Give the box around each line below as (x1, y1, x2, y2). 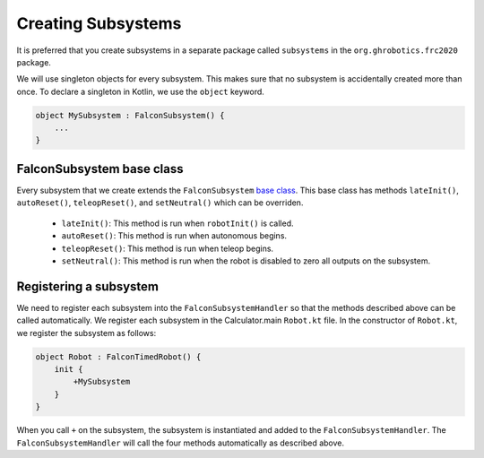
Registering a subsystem (16, 279, 159, 294)
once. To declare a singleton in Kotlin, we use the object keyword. (16, 86, 264, 97)
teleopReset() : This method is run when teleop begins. (61, 243, 273, 254)
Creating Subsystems (16, 13, 182, 33)
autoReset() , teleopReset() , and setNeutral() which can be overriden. (16, 197, 304, 208)
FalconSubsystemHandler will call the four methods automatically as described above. (16, 437, 345, 448)
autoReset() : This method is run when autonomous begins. (61, 230, 287, 241)
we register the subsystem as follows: (16, 327, 157, 338)
